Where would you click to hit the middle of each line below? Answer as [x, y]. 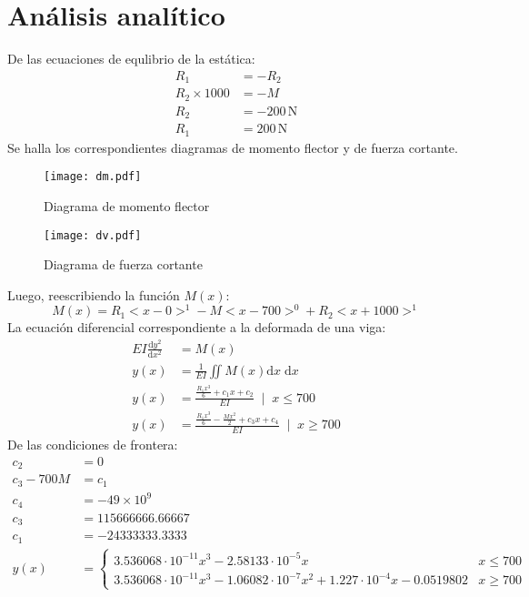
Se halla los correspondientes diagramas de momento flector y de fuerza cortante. [233, 147]
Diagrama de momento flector [127, 205]
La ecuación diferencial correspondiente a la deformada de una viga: [197, 327]
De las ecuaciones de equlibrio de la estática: [131, 59]
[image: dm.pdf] [93, 177]
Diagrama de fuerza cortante [123, 264]
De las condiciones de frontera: [93, 445]
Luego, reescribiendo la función [94, 294]
